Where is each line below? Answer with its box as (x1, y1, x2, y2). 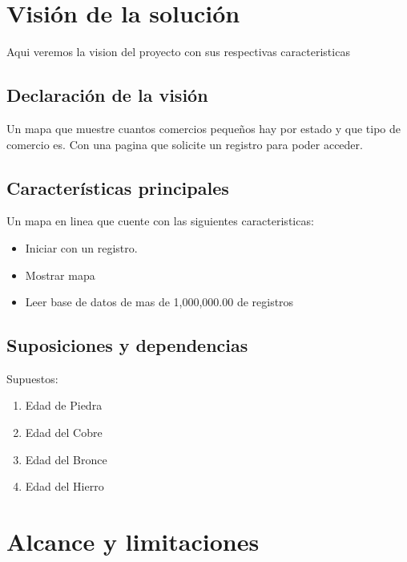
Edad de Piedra (25, 397, 103, 414)
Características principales (6, 175, 229, 200)
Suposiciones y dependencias (6, 333, 248, 358)
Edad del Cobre (25, 424, 103, 441)
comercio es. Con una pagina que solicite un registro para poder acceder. (6, 135, 363, 152)
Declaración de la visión (6, 83, 208, 107)
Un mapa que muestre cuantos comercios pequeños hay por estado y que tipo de (6, 119, 401, 136)
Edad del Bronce (25, 451, 107, 467)
